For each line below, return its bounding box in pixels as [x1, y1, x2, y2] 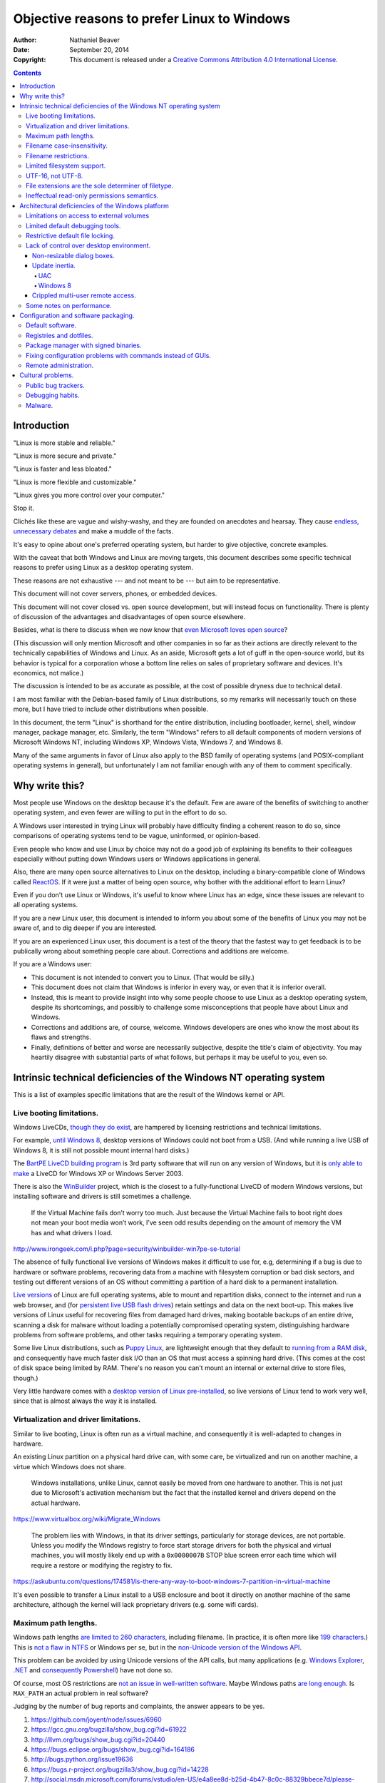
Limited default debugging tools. [26, 221, 121, 230]
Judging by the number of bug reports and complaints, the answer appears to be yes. [13, 1702, 265, 1711]
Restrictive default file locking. [26, 231, 115, 240]
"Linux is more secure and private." [13, 451, 117, 460]
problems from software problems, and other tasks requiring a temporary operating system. [13, 1331, 283, 1339]
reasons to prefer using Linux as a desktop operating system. [13, 563, 194, 572]
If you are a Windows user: [13, 960, 92, 969]
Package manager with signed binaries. [26, 341, 142, 349]
